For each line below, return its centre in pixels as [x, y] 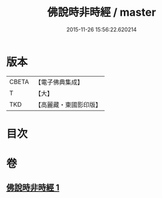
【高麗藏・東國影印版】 [68, 104]
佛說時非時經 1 [33, 188]
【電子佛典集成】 [59, 82]
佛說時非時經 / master [102, 12]
